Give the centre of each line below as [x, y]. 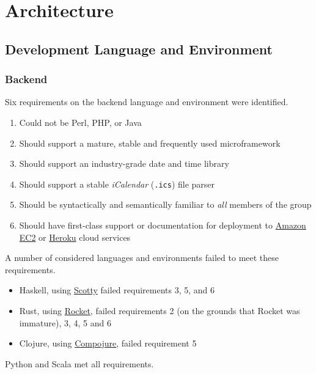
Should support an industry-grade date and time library [124, 163]
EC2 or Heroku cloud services [75, 237]
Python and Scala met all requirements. [79, 363]
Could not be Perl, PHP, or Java [80, 122]
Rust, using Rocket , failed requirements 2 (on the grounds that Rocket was [160, 310]
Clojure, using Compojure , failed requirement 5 [108, 343]
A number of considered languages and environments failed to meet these [142, 258]
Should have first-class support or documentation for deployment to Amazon [163, 225]
